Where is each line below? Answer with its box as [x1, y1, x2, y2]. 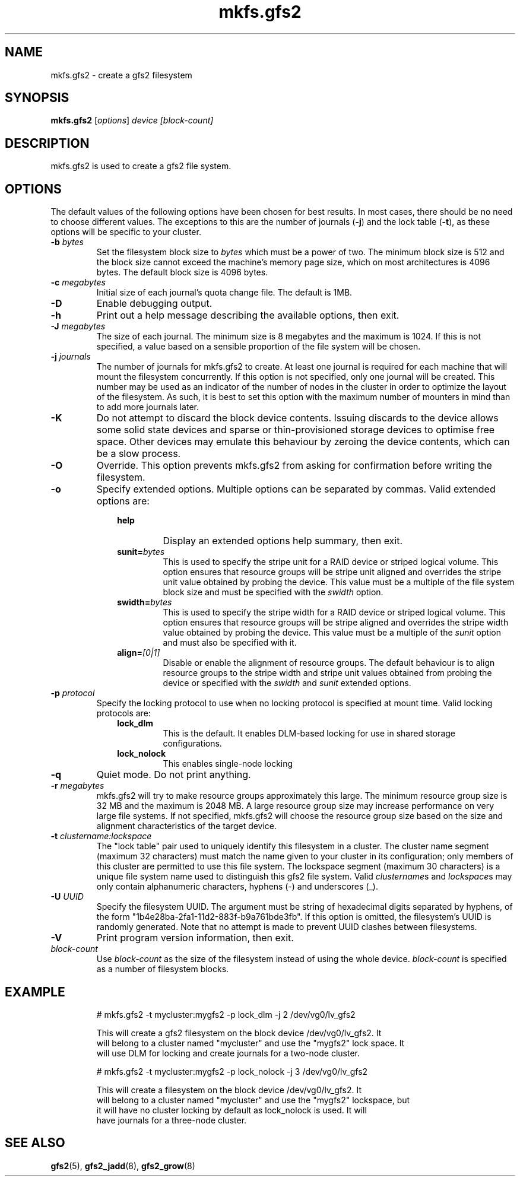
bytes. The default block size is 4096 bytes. [96, 267, 268, 278]
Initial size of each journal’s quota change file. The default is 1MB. [96, 287, 353, 298]
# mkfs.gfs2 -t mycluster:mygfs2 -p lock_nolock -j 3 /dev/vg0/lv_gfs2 [96, 1066, 368, 1077]
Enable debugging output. [96, 297, 213, 310]
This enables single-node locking [163, 758, 293, 769]
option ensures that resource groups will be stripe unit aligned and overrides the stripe [163, 567, 502, 577]
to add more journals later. [96, 402, 199, 412]
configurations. [163, 738, 222, 749]
